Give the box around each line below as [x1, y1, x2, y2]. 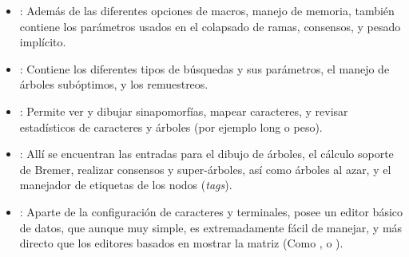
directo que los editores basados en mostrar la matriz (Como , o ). [19, 235, 343, 251]
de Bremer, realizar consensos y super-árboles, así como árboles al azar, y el [19, 160, 391, 177]
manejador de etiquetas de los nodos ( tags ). [19, 176, 232, 193]
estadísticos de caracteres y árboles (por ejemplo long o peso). [19, 118, 323, 135]
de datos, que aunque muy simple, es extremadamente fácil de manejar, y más [19, 219, 403, 235]
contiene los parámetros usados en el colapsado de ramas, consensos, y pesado [19, 18, 401, 34]
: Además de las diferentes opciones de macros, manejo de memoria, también [19, 2, 395, 18]
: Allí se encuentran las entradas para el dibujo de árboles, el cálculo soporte [19, 145, 394, 162]
